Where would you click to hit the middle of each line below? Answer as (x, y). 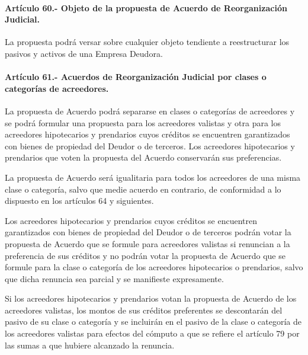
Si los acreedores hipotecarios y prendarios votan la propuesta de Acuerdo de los (151, 298)
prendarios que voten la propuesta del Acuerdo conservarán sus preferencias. (143, 157)
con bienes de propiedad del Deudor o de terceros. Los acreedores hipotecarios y (150, 145)
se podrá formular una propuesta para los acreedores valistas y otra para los (143, 122)
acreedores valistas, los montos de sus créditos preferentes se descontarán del (144, 310)
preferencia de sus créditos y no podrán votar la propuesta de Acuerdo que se (145, 255)
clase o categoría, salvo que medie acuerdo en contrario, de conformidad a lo (143, 189)
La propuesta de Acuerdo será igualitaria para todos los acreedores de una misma (153, 177)
